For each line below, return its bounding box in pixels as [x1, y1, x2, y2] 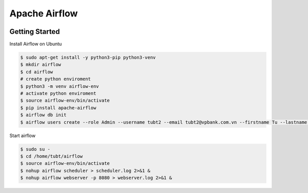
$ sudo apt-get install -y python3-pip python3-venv [20, 54, 156, 61]
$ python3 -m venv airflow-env [20, 83, 100, 89]
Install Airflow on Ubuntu [9, 41, 62, 47]
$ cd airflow [20, 69, 53, 74]
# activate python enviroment [20, 90, 97, 96]
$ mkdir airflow [20, 62, 62, 68]
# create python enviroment [20, 76, 91, 82]
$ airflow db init [20, 112, 67, 118]
